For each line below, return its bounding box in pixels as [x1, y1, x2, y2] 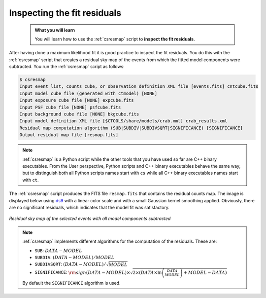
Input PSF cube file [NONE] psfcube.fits [19, 104, 121, 110]
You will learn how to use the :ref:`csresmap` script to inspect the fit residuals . [34, 36, 195, 42]
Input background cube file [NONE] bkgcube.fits [19, 112, 139, 117]
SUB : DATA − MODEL [34, 247, 82, 254]
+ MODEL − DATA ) [183, 270, 227, 276]
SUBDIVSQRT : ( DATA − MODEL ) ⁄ [34, 261, 105, 267]
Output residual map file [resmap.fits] [19, 132, 118, 138]
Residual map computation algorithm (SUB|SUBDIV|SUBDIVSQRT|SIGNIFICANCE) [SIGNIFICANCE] [19, 125, 243, 131]
